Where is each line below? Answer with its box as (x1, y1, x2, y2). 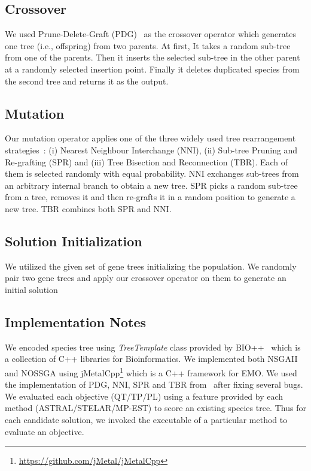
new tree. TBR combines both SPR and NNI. (5, 202, 172, 215)
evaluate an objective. (5, 425, 84, 437)
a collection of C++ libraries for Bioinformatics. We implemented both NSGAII (5, 352, 298, 365)
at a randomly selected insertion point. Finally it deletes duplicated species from (5, 62, 300, 75)
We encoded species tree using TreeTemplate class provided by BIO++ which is (5, 340, 301, 353)
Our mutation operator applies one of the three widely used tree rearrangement (5, 132, 296, 144)
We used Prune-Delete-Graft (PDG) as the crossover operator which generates (5, 28, 296, 40)
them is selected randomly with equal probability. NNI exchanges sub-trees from (5, 167, 299, 180)
